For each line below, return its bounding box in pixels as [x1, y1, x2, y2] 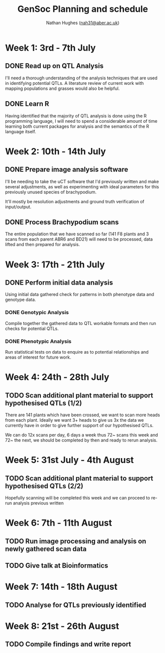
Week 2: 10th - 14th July [5, 145, 106, 157]
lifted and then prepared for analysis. [5, 242, 80, 248]
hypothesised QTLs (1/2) [5, 399, 82, 407]
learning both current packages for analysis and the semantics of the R [5, 123, 149, 129]
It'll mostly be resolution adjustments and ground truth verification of [5, 198, 144, 204]
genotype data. [5, 297, 36, 303]
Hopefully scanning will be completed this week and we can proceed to [5, 495, 150, 501]
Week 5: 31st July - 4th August [5, 455, 134, 466]
